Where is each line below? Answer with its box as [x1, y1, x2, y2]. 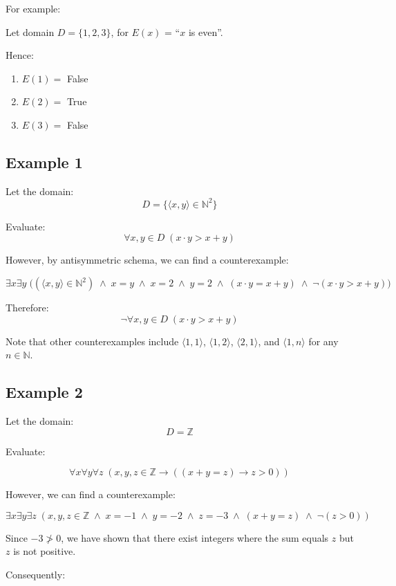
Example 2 [6, 381, 83, 403]
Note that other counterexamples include [6, 333, 179, 348]
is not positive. [13, 544, 76, 558]
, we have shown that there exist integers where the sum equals [61, 530, 329, 544]
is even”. [188, 24, 223, 39]
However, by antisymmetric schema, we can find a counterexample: [6, 253, 289, 267]
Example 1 [6, 151, 83, 172]
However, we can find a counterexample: [6, 487, 176, 502]
